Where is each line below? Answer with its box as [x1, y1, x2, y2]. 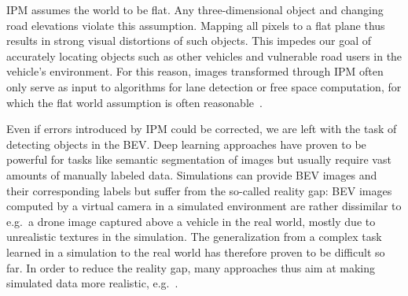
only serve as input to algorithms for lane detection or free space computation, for [6, 78, 402, 94]
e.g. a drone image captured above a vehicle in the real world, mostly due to [6, 213, 376, 229]
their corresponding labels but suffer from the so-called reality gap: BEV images [6, 182, 392, 198]
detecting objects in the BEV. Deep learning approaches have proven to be [6, 135, 366, 152]
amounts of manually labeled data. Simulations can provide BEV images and [6, 166, 377, 183]
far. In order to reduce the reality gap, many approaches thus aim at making [6, 259, 375, 276]
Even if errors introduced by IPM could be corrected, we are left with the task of [6, 120, 397, 137]
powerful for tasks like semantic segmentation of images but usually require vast [6, 151, 391, 168]
